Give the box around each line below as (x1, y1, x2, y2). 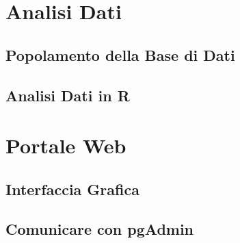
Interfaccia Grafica (5, 178, 139, 199)
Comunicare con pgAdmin (5, 218, 194, 240)
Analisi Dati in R (5, 84, 130, 105)
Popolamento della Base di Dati (5, 44, 235, 65)
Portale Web (5, 131, 126, 159)
